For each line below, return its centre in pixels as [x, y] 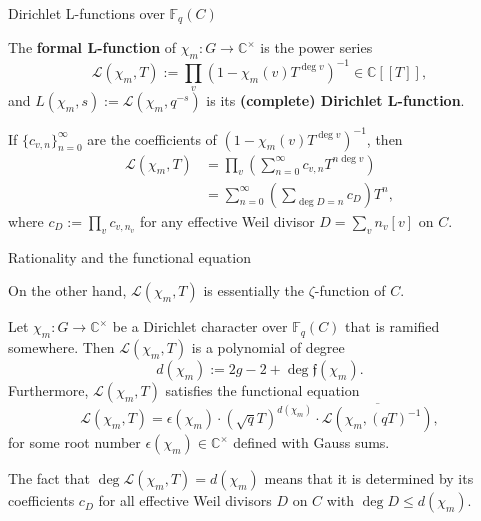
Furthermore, [48, 389]
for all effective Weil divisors [185, 500]
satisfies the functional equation [262, 389]
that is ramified [392, 326]
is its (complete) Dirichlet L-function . [335, 100]
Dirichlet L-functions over [86, 13]
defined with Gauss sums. [311, 442]
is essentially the [253, 290]
